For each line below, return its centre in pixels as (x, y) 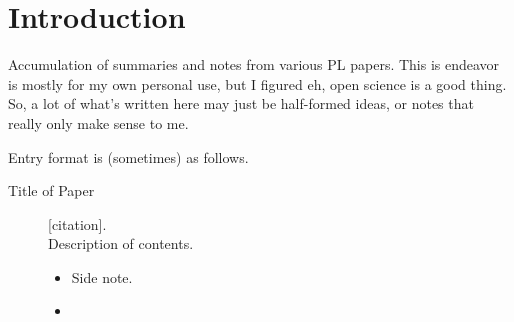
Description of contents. (121, 243)
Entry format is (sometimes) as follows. (128, 156)
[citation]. (77, 223)
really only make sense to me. (98, 122)
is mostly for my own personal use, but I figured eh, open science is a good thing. (257, 83)
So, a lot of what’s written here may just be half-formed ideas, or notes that (241, 103)
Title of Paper (51, 190)
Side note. (102, 276)
